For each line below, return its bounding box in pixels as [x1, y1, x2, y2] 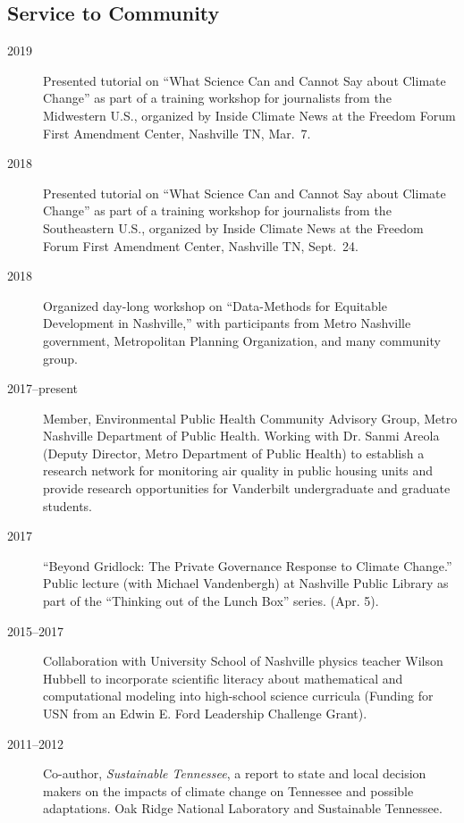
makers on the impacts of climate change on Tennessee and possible [43, 781, 414, 800]
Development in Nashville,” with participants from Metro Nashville [43, 314, 411, 332]
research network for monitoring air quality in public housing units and [43, 461, 434, 480]
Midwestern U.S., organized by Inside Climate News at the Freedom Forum [43, 105, 456, 124]
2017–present [7, 379, 79, 398]
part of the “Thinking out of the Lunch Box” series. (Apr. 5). [43, 592, 379, 610]
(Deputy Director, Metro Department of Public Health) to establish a [43, 443, 425, 462]
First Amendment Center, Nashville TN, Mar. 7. [43, 123, 311, 142]
